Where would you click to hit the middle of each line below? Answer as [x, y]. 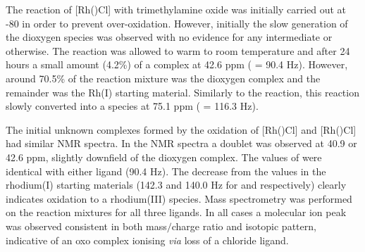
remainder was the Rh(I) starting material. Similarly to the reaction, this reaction [182, 92]
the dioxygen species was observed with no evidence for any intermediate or [169, 37]
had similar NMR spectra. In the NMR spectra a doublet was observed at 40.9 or [181, 143]
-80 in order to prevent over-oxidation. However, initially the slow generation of [177, 23]
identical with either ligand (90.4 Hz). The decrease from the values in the [166, 171]
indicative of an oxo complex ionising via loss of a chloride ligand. [147, 240]
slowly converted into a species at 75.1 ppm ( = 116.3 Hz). [132, 106]
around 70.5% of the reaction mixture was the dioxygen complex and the [163, 78]
